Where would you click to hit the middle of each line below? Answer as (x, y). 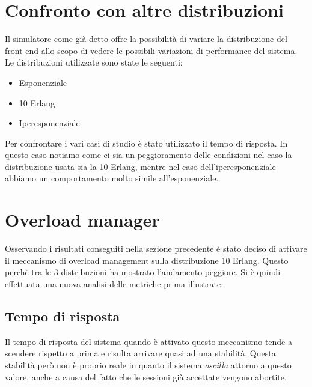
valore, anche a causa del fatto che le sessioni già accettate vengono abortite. (146, 376)
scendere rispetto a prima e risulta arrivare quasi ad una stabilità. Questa (140, 353)
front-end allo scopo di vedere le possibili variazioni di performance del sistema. (151, 50)
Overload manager (82, 220)
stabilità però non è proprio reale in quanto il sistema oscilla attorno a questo (148, 364)
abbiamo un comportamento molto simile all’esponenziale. (112, 178)
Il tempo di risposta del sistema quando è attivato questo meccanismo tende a (149, 341)
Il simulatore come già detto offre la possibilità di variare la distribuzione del (146, 39)
